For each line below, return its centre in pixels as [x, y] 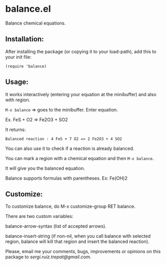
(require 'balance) [26, 66]
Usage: [17, 82]
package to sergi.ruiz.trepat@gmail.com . [48, 257]
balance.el [28, 9]
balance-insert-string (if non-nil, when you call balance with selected [78, 236]
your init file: [18, 57]
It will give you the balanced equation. [45, 168]
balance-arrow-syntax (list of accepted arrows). [56, 226]
